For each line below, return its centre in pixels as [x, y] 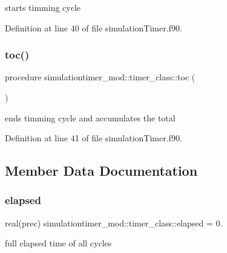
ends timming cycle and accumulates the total [90, 117]
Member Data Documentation [101, 171]
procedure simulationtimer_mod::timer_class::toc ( [100, 77]
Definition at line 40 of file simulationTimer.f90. [94, 27]
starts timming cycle [43, 7]
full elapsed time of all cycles [58, 243]
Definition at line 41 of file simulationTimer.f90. [94, 138]
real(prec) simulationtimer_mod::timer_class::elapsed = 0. [114, 223]
